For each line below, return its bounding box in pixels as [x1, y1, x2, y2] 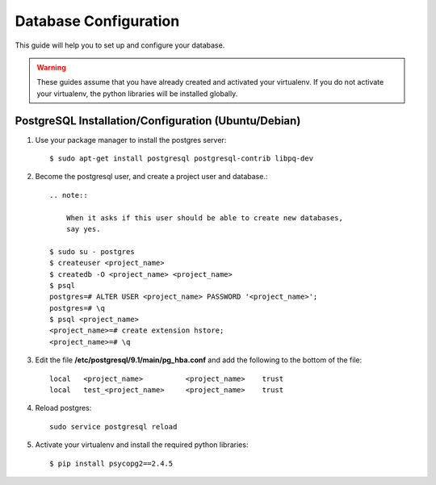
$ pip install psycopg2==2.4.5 [49, 458, 174, 468]
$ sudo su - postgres [49, 247, 135, 256]
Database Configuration [15, 12, 180, 30]
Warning [36, 62, 66, 72]
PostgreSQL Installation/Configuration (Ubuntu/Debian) [15, 114, 301, 128]
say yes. [65, 224, 101, 233]
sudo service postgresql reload [49, 422, 178, 431]
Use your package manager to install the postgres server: [35, 135, 227, 144]
